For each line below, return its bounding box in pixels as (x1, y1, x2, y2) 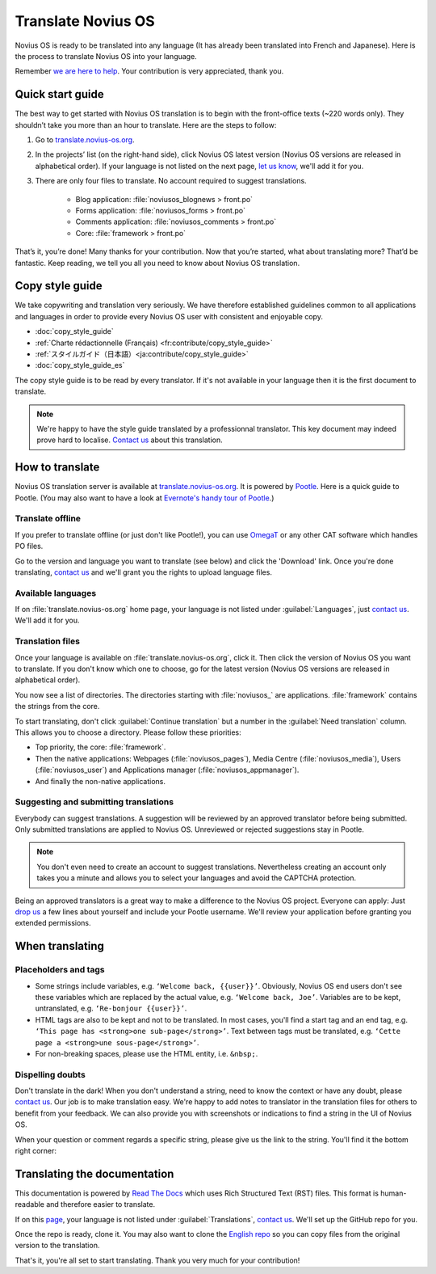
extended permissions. (15, 918, 92, 928)
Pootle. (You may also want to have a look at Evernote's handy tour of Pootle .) (15, 493, 275, 503)
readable (15, 1200, 44, 1209)
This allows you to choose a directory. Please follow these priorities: (15, 728, 241, 737)
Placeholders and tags (15, 964, 105, 976)
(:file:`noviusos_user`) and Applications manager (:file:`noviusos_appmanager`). (35, 765, 300, 775)
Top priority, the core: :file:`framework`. (35, 742, 166, 752)
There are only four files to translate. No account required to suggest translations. (35, 176, 307, 186)
